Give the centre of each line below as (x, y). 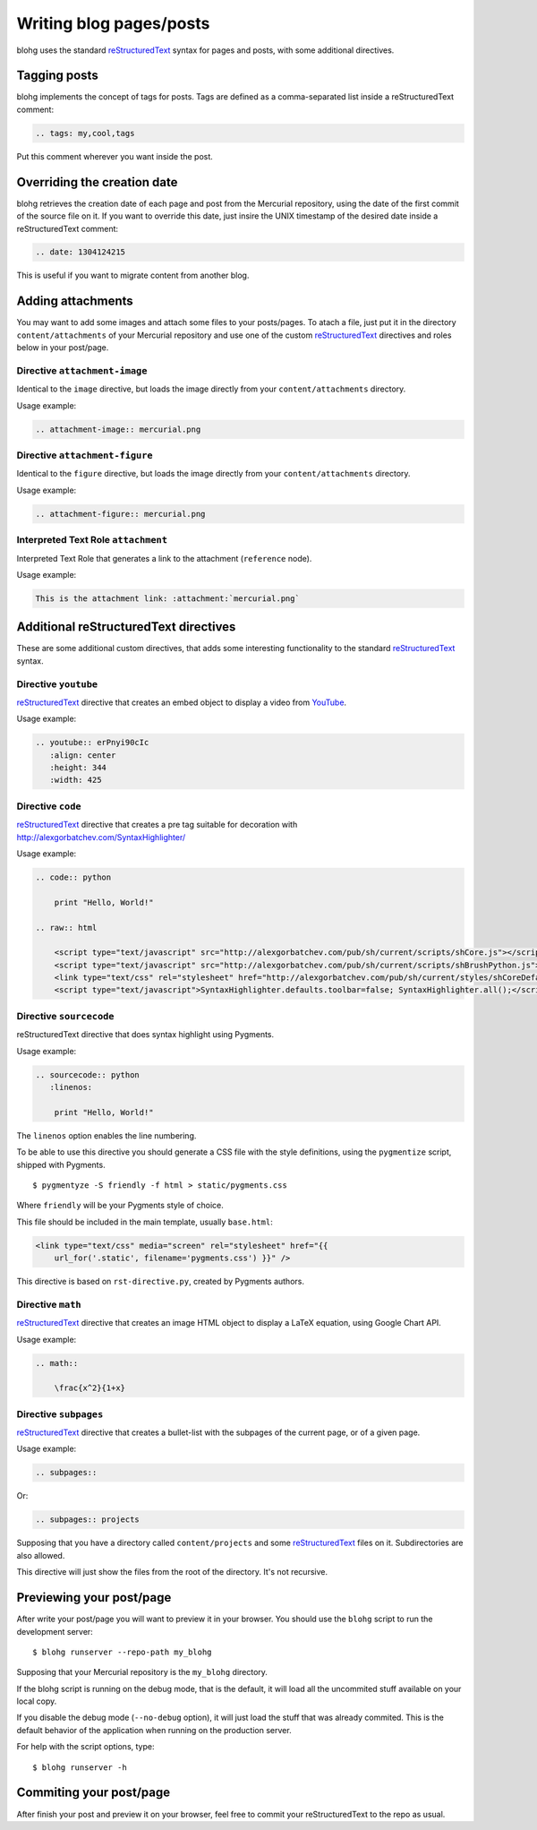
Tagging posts (57, 76)
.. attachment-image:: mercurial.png (118, 429)
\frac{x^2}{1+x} (89, 1388)
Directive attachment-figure (85, 455)
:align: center (83, 755)
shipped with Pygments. (61, 1164)
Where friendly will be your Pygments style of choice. (120, 1206)
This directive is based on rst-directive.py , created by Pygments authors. (160, 1282)
